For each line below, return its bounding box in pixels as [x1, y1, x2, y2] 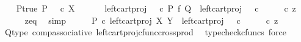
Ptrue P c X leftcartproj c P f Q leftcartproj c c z [16, 2, 296, 14]
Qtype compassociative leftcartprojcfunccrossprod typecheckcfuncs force [4, 26, 287, 38]
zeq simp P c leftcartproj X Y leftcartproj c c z [24, 13, 278, 26]
